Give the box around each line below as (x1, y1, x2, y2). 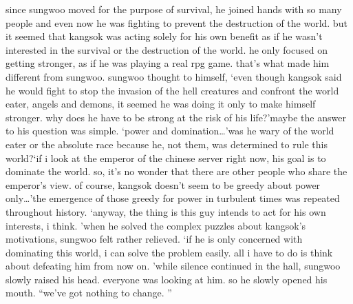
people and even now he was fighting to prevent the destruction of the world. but (6, 15, 347, 30)
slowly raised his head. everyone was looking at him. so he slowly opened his (6, 272, 328, 286)
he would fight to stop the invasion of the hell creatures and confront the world (6, 83, 339, 97)
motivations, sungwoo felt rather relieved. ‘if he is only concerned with (6, 232, 303, 246)
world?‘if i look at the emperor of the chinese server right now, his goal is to (6, 150, 326, 165)
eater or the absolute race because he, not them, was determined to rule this (6, 136, 328, 151)
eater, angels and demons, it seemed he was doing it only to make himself (6, 97, 316, 111)
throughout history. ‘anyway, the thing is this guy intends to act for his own (6, 204, 326, 219)
